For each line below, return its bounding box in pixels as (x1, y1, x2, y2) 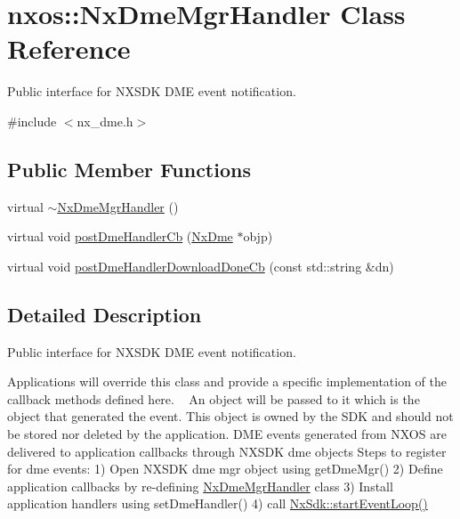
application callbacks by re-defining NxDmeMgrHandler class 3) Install (7, 476, 393, 495)
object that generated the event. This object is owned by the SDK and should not (7, 407, 454, 426)
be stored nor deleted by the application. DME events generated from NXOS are (7, 425, 447, 443)
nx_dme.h (77, 111, 133, 130)
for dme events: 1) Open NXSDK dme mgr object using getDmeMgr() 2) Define (7, 459, 443, 478)
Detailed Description (7, 300, 202, 328)
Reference (7, 30, 131, 67)
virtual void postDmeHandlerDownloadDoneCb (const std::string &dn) (7, 256, 394, 275)
